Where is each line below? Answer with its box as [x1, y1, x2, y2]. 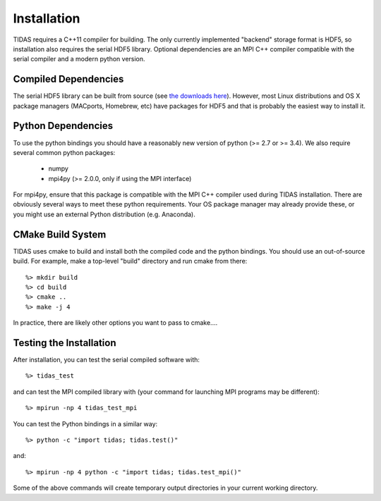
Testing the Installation [13, 337, 116, 349]
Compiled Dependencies [13, 73, 124, 85]
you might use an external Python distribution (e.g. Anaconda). [13, 210, 195, 218]
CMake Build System [13, 228, 107, 240]
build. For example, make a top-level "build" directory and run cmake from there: [13, 257, 248, 266]
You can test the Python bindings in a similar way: [13, 419, 158, 428]
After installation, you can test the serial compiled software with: [13, 356, 200, 364]
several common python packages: [13, 148, 116, 156]
